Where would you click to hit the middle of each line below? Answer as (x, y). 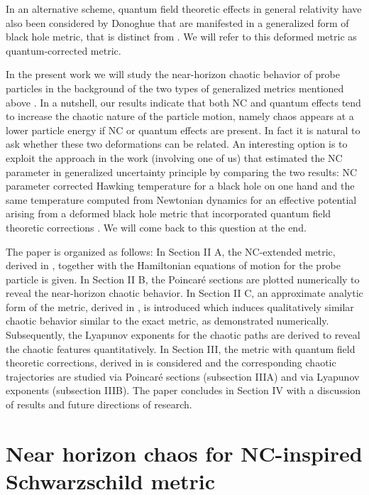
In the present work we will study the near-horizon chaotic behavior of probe (173, 74)
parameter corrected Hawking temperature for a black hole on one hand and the (180, 186)
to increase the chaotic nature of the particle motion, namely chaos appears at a (180, 116)
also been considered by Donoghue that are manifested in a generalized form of (177, 22)
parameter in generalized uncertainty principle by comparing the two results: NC (182, 172)
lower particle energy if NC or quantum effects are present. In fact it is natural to (183, 130)
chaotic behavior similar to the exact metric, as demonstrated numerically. (167, 321)
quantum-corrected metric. (64, 50)
